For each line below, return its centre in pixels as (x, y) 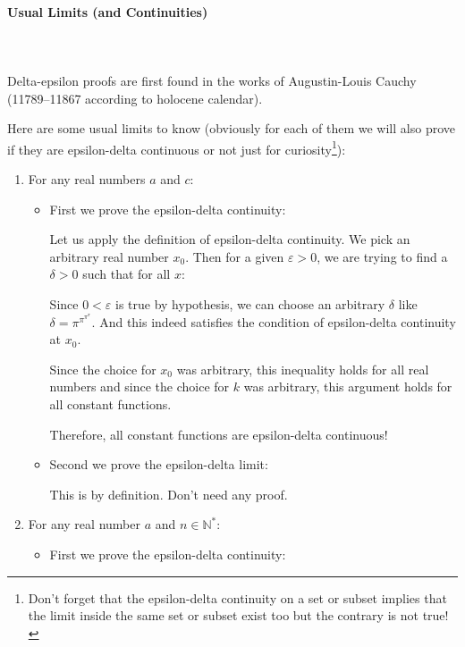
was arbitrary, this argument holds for (348, 387)
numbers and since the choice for (139, 387)
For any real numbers (87, 179)
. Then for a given (235, 256)
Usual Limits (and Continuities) (108, 11)
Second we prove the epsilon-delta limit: (159, 464)
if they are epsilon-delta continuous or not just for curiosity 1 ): (177, 147)
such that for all (127, 274)
